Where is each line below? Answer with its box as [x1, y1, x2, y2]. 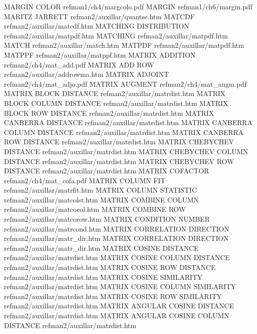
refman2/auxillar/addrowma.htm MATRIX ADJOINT [4, 69, 169, 79]
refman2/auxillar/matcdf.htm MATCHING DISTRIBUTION [4, 21, 189, 31]
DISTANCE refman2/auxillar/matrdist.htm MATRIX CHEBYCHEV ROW [4, 156, 234, 166]
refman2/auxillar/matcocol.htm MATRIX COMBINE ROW [4, 204, 186, 214]
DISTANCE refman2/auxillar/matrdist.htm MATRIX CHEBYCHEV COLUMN [4, 146, 249, 156]
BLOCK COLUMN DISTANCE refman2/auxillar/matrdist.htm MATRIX [4, 98, 228, 108]
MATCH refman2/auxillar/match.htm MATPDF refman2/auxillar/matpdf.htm [4, 40, 244, 50]
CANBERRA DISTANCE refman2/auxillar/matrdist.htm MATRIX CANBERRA [4, 117, 253, 128]
